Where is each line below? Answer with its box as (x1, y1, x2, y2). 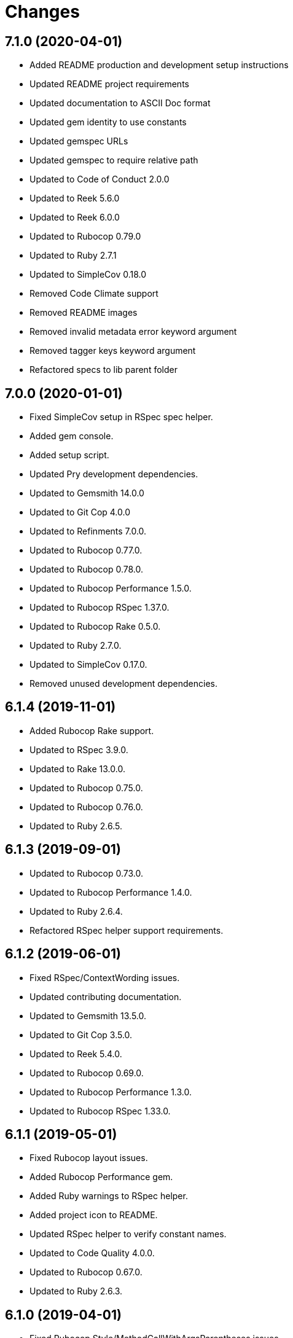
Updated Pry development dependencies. (29, 469, 198, 480)
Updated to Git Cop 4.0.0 (29, 507, 131, 518)
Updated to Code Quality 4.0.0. (29, 1248, 155, 1259)
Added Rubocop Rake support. (29, 725, 154, 736)
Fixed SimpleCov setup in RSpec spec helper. (29, 412, 213, 423)
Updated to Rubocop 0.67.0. (29, 1267, 143, 1278)
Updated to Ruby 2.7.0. (29, 640, 122, 651)
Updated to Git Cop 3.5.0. (29, 1029, 133, 1040)
